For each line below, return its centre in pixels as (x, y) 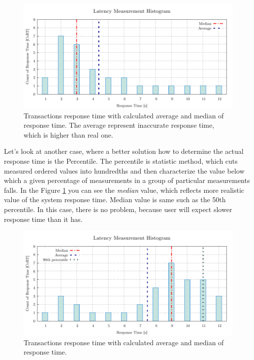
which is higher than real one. (68, 134)
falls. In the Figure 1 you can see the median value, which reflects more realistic (124, 190)
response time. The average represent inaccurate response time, (119, 125)
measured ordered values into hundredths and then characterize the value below (124, 170)
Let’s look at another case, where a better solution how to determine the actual (124, 151)
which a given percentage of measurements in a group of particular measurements (127, 180)
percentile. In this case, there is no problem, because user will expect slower (118, 209)
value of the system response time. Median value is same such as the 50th (115, 199)
